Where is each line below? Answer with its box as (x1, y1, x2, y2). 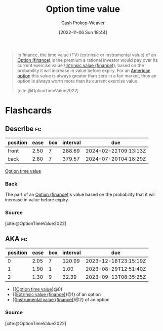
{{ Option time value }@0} (12, 286, 63, 292)
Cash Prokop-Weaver (61, 20, 105, 26)
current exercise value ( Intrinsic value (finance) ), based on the (17, 62, 144, 68)
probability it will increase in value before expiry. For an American (17, 68, 151, 74)
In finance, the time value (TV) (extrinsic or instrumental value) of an (17, 52, 157, 58)
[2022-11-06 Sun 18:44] (58, 29, 108, 35)
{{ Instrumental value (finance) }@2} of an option (12, 297, 110, 303)
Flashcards (5, 105, 52, 116)
